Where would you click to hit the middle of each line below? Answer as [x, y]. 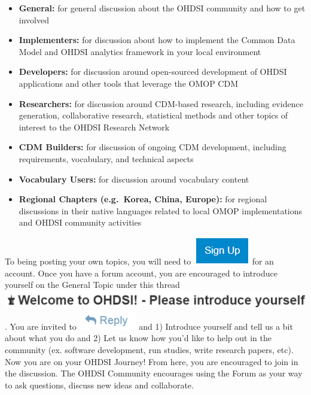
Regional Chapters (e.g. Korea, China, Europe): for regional [143, 199]
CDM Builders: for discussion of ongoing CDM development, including [153, 147]
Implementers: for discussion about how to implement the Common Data [157, 40]
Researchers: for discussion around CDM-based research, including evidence [161, 103]
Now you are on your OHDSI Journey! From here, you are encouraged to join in [152, 361]
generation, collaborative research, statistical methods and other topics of [153, 115]
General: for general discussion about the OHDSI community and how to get [162, 8]
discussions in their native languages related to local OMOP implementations [161, 210]
